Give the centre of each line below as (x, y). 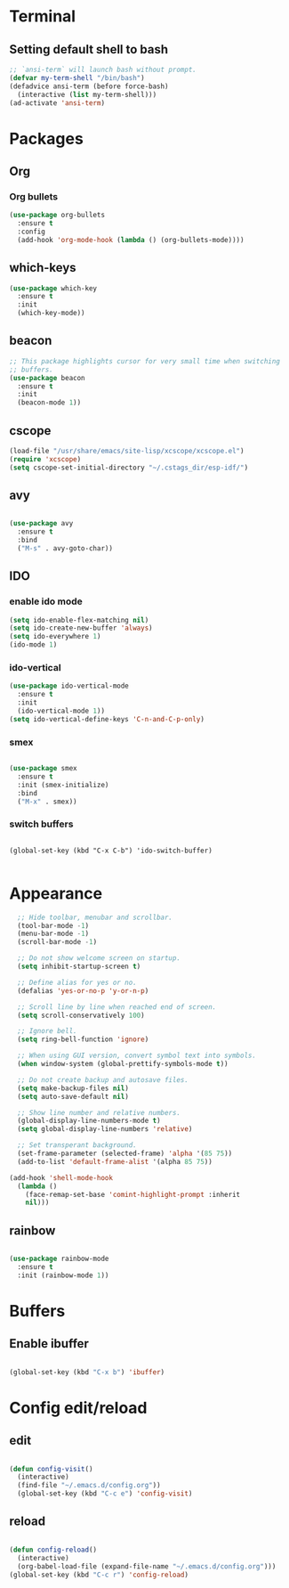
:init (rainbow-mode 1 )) (63, 1275)
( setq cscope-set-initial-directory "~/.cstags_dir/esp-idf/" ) (129, 468)
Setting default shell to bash (89, 49)
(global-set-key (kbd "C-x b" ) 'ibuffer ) (87, 1372)
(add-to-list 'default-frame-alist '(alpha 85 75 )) (115, 1161)
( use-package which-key (53, 288)
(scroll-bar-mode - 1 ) (57, 942)
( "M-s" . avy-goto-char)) (65, 549)
